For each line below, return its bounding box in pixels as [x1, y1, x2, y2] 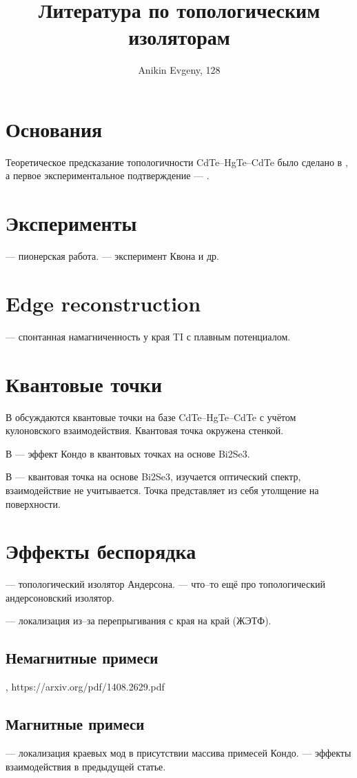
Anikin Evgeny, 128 [138, 63, 221, 77]
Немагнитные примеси [6, 647, 159, 668]
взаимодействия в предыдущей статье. [6, 759, 166, 773]
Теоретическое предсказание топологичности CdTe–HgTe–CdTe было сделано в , [6, 154, 348, 169]
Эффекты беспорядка [6, 537, 196, 565]
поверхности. [6, 496, 61, 511]
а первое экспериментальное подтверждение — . [6, 168, 210, 183]
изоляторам [128, 23, 230, 51]
